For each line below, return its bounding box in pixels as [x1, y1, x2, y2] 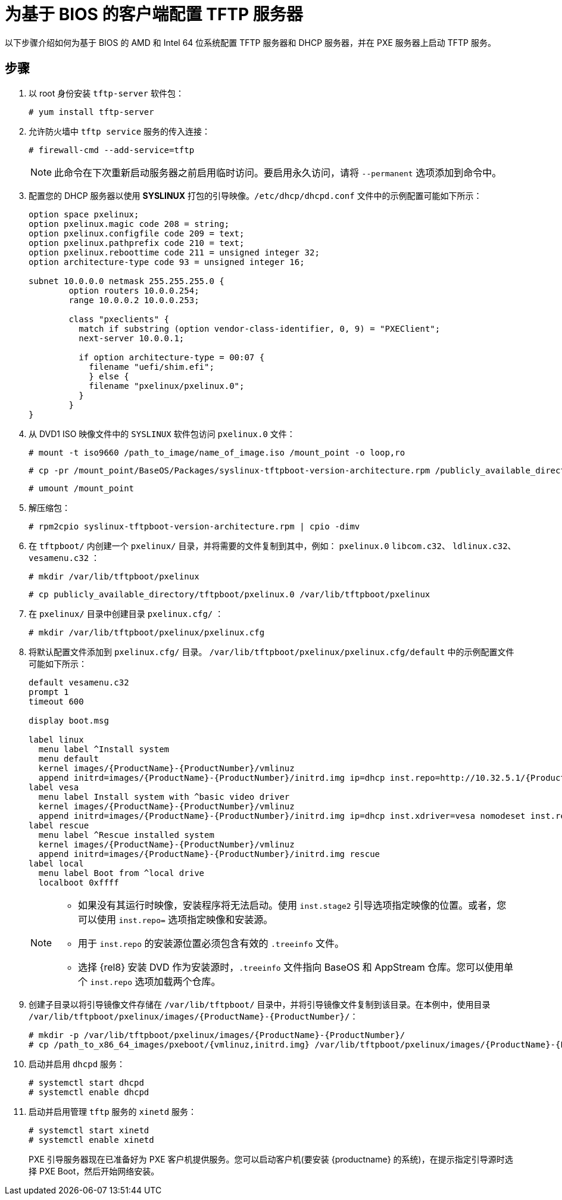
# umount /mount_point [29, 483, 135, 493]
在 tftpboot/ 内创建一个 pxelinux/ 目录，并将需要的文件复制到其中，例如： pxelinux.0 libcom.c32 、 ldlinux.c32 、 [29, 540, 516, 551]
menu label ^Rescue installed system [38, 830, 214, 840]
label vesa [29, 782, 79, 792]
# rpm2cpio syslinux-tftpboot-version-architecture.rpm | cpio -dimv [29, 521, 360, 531]
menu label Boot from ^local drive [38, 868, 205, 878]
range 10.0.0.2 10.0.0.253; [68, 295, 199, 305]
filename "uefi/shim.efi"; [89, 361, 214, 372]
